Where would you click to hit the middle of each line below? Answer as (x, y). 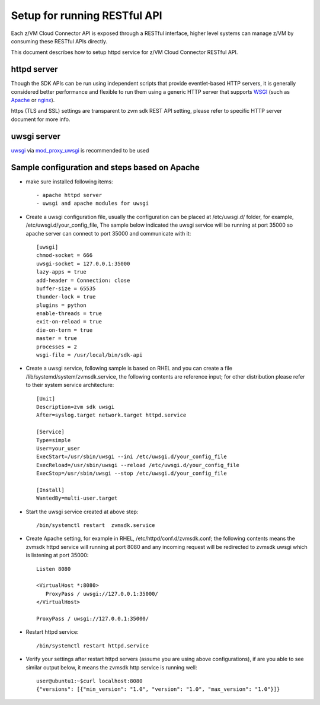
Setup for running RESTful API (87, 15)
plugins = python (61, 305)
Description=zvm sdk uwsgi (76, 407)
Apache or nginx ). (33, 100)
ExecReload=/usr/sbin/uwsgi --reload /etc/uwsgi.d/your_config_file (138, 465)
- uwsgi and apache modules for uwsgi (93, 204)
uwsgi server (36, 136)
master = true (57, 339)
